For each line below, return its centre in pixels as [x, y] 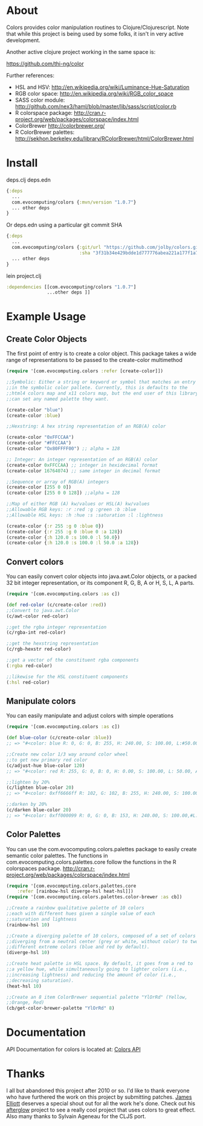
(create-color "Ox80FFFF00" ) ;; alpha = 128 [63, 449]
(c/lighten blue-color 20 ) [40, 788]
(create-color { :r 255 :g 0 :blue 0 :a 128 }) [65, 532]
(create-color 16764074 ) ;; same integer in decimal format [84, 471]
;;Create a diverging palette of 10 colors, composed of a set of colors [101, 936]
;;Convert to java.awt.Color [43, 610]
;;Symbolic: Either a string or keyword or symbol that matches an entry [101, 382]
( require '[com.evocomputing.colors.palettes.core [71, 886]
